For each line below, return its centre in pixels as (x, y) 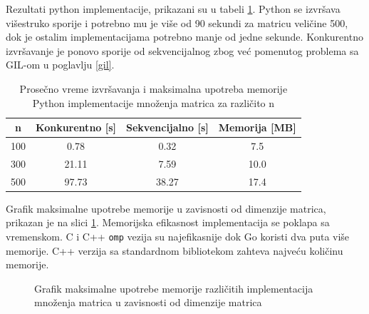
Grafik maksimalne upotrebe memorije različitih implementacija (174, 288)
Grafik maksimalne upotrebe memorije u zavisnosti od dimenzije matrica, (166, 208)
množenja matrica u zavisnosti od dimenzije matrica (148, 302)
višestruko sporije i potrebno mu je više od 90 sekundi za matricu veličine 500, (177, 22)
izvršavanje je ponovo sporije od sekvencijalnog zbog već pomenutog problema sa (182, 50)
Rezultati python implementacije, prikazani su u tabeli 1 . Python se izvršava (173, 9)
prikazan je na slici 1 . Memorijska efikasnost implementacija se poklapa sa (168, 222)
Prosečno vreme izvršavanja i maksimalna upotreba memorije (154, 88)
